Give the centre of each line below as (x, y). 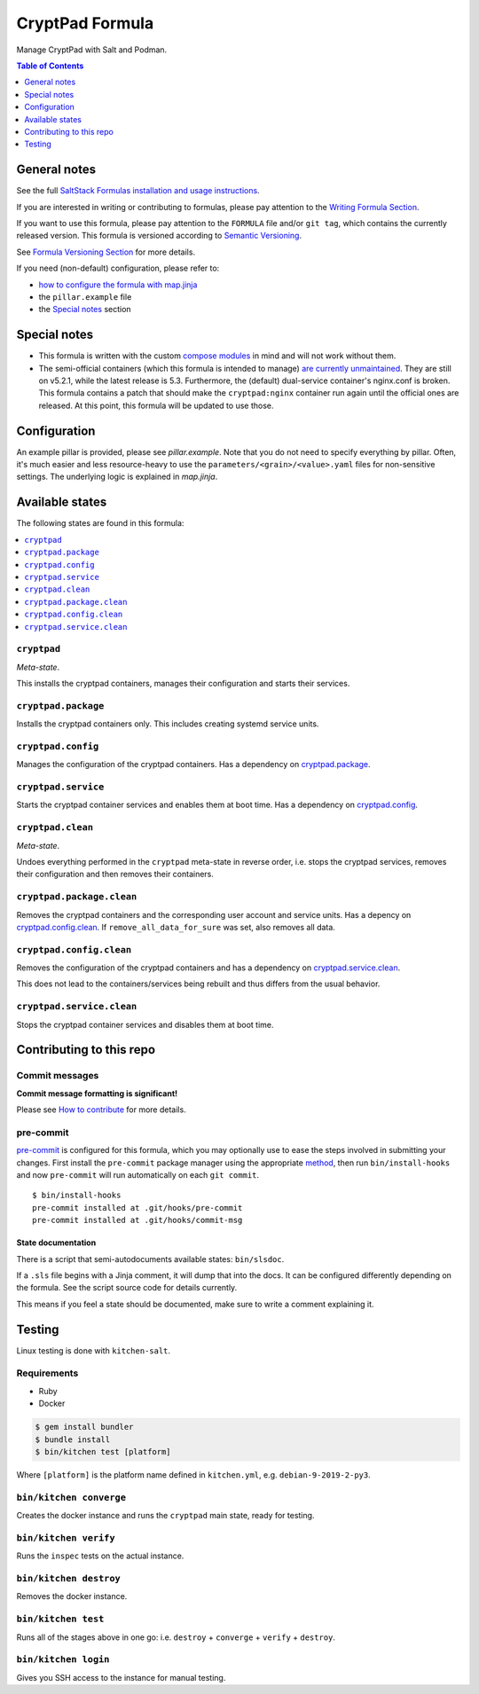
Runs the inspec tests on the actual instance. (100, 1556)
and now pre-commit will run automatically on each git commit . (138, 1175)
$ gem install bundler (84, 1427)
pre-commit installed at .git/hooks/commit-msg (137, 1220)
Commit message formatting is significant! (97, 1093)
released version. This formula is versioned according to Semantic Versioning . (159, 236)
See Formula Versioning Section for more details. (106, 252)
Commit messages (58, 1076)
